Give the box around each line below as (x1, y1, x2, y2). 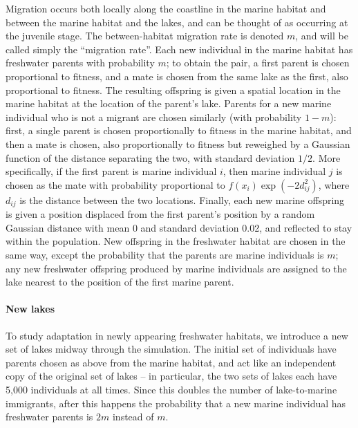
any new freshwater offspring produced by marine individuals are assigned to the (6, 261, 347, 275)
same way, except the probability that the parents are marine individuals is (6, 247, 324, 261)
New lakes (6, 301, 55, 316)
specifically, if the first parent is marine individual (6, 164, 217, 178)
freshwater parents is (6, 409, 93, 424)
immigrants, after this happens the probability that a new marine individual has (6, 396, 346, 410)
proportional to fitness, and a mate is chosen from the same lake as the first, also (6, 68, 348, 83)
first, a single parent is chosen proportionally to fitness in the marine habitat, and (6, 123, 352, 138)
